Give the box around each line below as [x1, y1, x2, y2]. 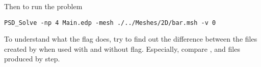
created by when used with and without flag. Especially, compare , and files [4, 43, 240, 54]
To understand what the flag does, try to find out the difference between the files [4, 33, 257, 44]
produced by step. [4, 53, 60, 64]
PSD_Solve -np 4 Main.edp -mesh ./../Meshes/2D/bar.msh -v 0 [4, 19, 216, 26]
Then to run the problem [4, 1, 83, 11]
